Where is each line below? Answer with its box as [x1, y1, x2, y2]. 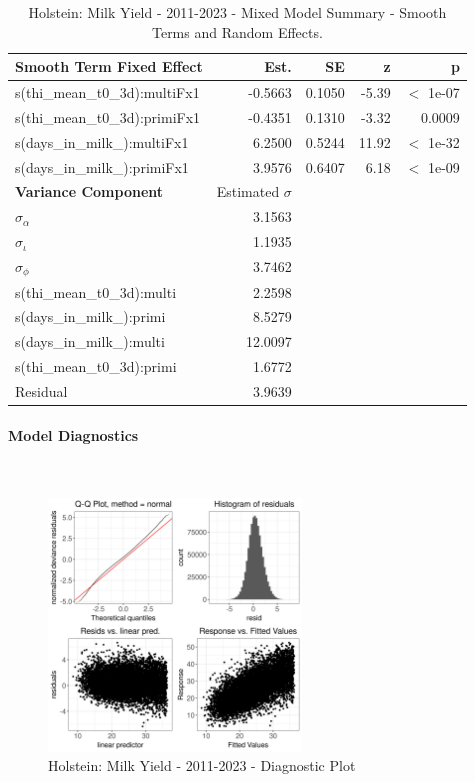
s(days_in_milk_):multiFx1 [15, 131, 189, 152]
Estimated [216, 181, 280, 202]
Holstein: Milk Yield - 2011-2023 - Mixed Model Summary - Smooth [28, 2, 447, 22]
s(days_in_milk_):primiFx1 [15, 156, 189, 177]
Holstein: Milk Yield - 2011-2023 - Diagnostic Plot [48, 755, 356, 776]
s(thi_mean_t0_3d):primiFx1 [15, 106, 201, 127]
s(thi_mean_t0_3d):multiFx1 [15, 82, 200, 103]
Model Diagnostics [8, 424, 139, 445]
